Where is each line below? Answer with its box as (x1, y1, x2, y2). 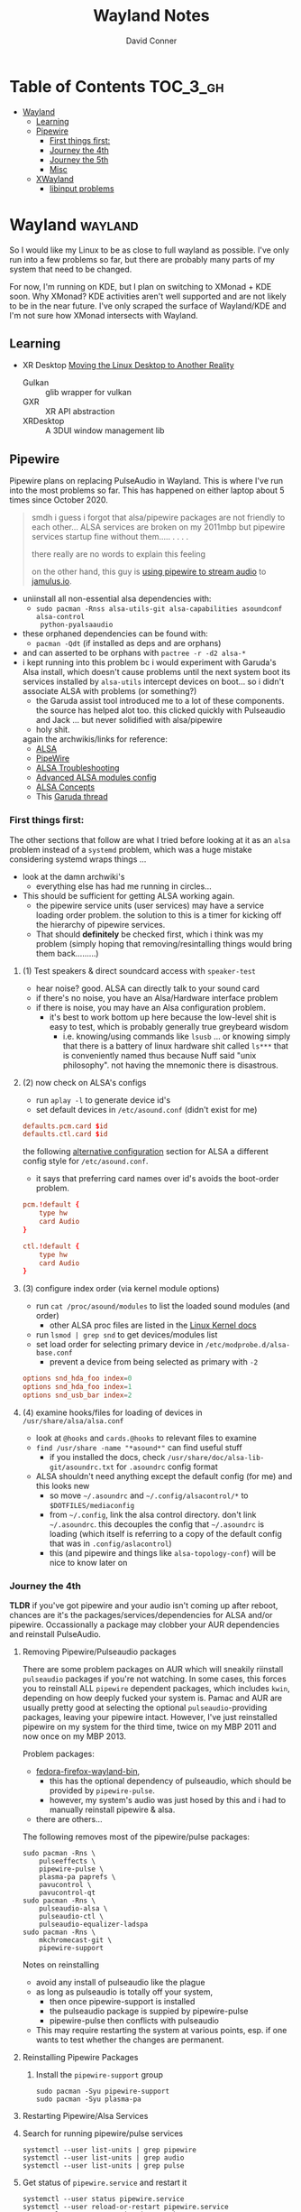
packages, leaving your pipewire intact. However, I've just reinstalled (22, 1712, 278, 1723)
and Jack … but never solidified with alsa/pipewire (35, 715, 223, 726)
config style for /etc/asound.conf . (22, 1156, 149, 1167)
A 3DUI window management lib (44, 425, 165, 436)
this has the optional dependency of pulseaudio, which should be (49, 1775, 292, 1787)
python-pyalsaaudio (40, 620, 114, 630)
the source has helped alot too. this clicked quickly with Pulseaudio (35, 705, 286, 716)
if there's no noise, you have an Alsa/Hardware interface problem (35, 992, 278, 1003)
